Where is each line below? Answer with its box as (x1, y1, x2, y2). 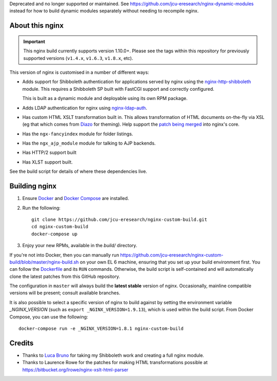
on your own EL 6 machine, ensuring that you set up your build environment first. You (80, 259, 261, 265)
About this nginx (9, 21, 64, 30)
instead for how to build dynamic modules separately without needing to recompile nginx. (9, 8, 199, 14)
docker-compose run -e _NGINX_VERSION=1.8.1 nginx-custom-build (18, 326, 184, 332)
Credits (9, 338, 34, 347)
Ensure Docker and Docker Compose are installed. (22, 195, 129, 202)
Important (23, 38, 46, 45)
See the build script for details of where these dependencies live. (9, 168, 147, 174)
